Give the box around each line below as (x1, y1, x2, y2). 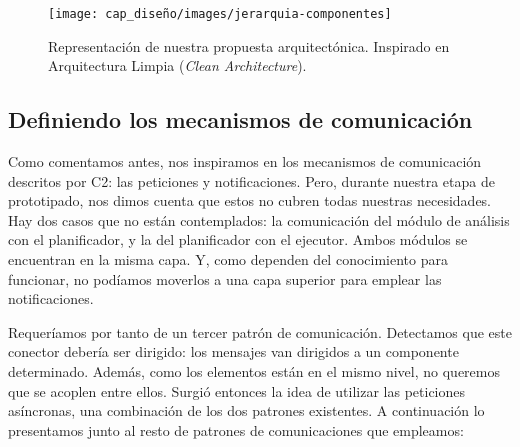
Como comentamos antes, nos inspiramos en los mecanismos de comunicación (8, 151, 482, 172)
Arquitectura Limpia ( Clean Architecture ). (48, 55, 307, 76)
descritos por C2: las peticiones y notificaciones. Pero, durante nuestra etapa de (8, 170, 495, 191)
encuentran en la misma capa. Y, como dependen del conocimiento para (8, 249, 448, 270)
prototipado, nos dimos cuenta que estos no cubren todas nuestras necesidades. (8, 190, 492, 211)
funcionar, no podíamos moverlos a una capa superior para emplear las (8, 268, 442, 289)
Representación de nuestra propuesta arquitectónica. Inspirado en (48, 35, 450, 56)
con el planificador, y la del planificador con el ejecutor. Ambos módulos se (8, 229, 468, 250)
